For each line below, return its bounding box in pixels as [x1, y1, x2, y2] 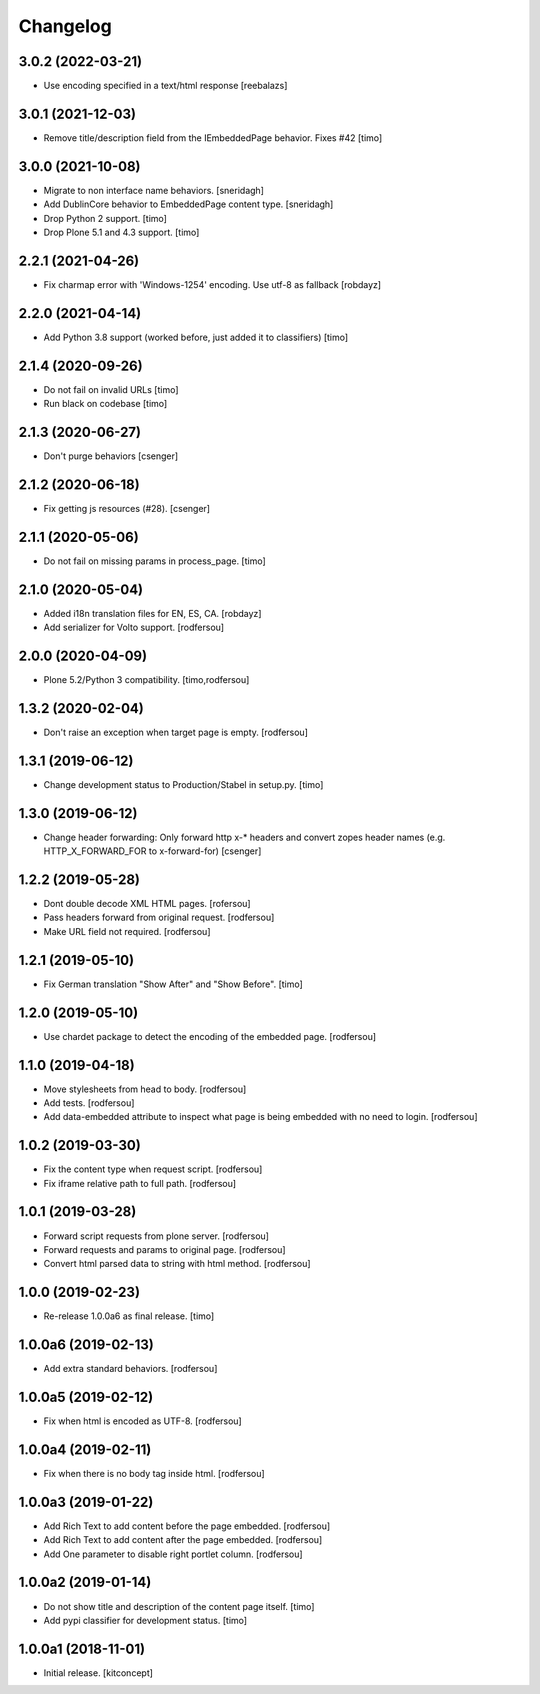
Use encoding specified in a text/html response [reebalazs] [43, 80, 288, 92]
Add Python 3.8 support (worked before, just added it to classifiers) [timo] [43, 331, 349, 343]
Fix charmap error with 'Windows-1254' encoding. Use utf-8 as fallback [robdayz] [43, 278, 382, 290]
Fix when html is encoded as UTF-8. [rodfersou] [43, 1415, 242, 1427]
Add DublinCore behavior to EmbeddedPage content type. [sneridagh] [43, 198, 334, 210]
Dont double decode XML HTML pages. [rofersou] [43, 898, 251, 910]
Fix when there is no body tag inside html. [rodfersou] [43, 1467, 265, 1479]
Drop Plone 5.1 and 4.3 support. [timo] [43, 226, 200, 239]
